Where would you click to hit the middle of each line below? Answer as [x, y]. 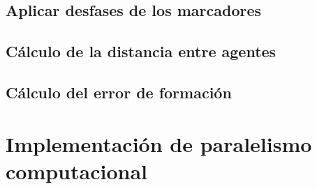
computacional [77, 171]
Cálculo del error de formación [119, 92]
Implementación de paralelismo [159, 143]
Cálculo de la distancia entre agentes [141, 51]
